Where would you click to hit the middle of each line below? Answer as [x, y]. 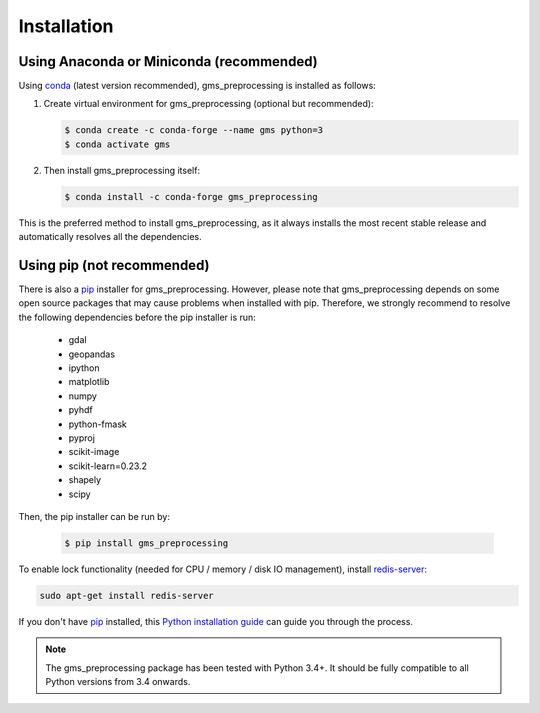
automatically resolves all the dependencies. [110, 237]
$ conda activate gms [117, 144]
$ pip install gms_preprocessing [146, 543]
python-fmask [97, 424]
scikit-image [94, 452]
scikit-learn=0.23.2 [108, 466]
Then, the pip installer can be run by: [94, 516]
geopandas [91, 354]
